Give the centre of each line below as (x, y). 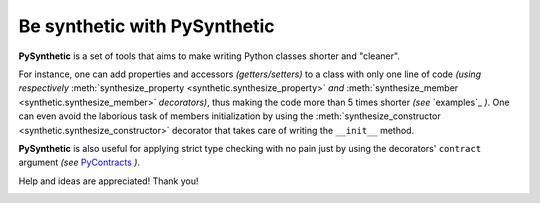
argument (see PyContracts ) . (79, 162)
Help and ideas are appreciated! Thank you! (108, 181)
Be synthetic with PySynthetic (146, 26)
